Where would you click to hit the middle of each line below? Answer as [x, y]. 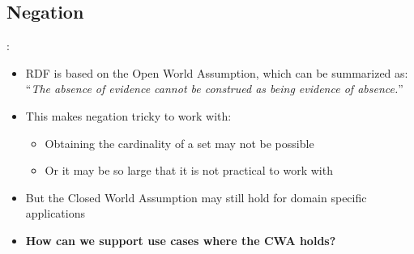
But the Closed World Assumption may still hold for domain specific [196, 197]
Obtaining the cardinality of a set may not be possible [179, 143]
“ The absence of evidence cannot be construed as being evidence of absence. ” [214, 89]
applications [55, 213]
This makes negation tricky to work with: [128, 115]
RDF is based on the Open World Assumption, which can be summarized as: [217, 72]
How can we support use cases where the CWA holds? [181, 240]
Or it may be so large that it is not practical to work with [189, 170]
